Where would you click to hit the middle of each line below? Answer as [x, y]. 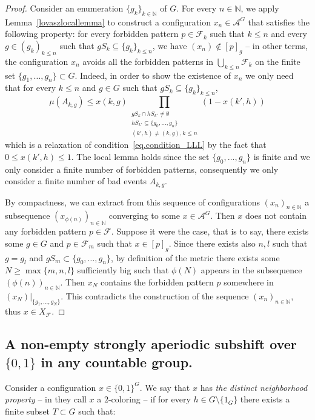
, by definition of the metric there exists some [195, 257]
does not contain [276, 215]
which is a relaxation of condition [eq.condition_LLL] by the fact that [136, 145]
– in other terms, [277, 45]
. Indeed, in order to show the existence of [153, 75]
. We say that [165, 387]
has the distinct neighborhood [254, 387]
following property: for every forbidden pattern [92, 34]
